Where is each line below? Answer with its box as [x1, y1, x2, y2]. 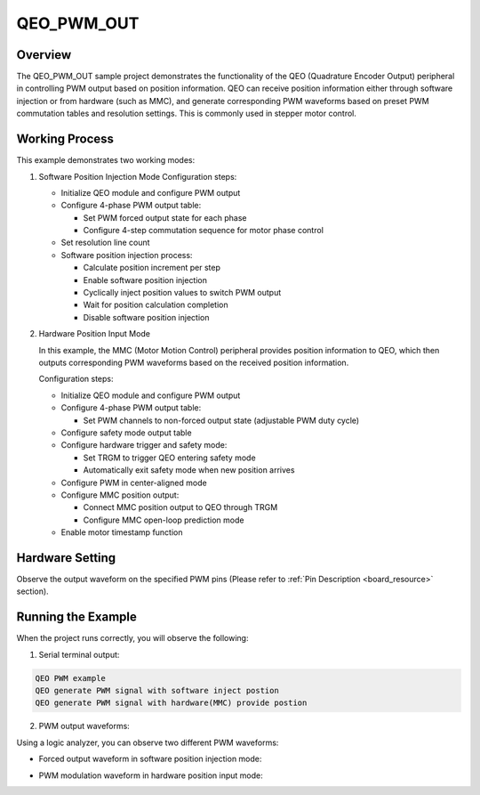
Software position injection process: [60, 249, 193, 260]
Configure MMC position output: [60, 490, 180, 500]
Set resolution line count [60, 237, 150, 248]
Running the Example [16, 610, 138, 625]
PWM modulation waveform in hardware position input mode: [38, 770, 263, 781]
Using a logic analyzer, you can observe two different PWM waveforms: [16, 737, 279, 748]
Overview [16, 47, 72, 62]
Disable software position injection [83, 312, 210, 322]
